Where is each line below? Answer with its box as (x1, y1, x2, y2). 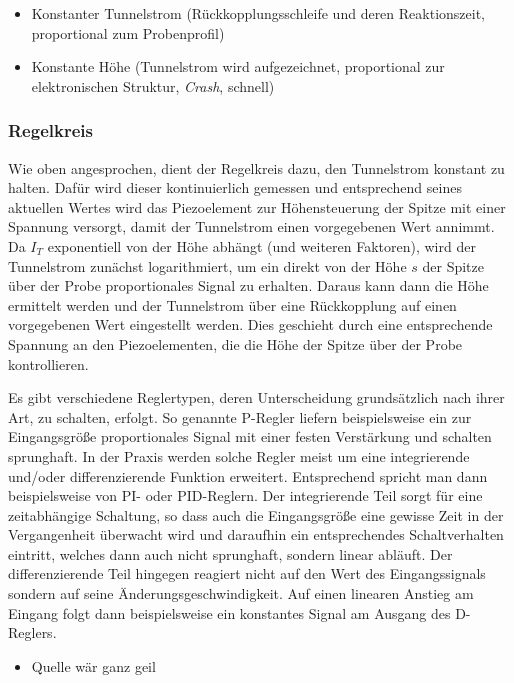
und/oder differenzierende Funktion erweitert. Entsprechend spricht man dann (8, 465, 488, 486)
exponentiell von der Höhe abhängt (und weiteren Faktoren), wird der (47, 235, 476, 256)
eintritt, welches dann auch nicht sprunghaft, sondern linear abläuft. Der (8, 543, 453, 564)
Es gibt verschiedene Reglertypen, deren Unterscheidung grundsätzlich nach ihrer (8, 387, 505, 408)
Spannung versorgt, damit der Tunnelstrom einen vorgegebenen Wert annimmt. (8, 216, 495, 237)
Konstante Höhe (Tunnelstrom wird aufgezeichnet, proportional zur (31, 56, 445, 77)
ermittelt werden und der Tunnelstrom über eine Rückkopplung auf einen (8, 294, 457, 315)
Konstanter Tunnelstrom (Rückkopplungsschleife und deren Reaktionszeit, (31, 3, 485, 23)
